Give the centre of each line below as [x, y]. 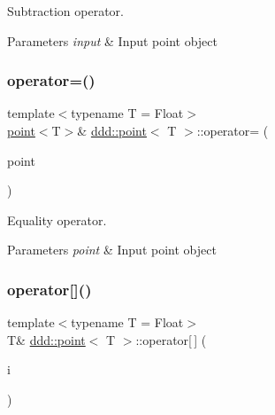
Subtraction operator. [65, 11]
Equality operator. [57, 219]
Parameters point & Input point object [112, 250]
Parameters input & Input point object [112, 40]
